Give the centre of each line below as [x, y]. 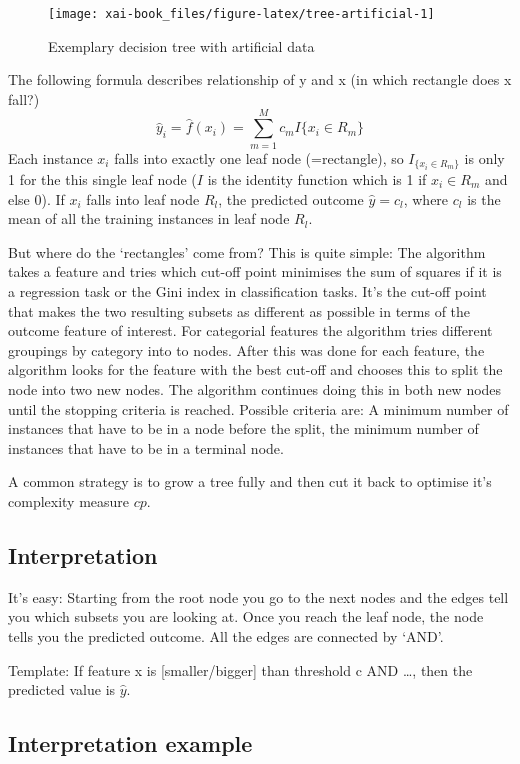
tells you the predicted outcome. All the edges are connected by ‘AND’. [226, 635]
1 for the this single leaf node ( [102, 179]
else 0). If [36, 198]
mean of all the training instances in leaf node [149, 218]
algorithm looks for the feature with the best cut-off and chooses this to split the [255, 369]
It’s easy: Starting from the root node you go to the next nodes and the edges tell [258, 596]
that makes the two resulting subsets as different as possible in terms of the [239, 310]
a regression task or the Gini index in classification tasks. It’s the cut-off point [247, 290]
